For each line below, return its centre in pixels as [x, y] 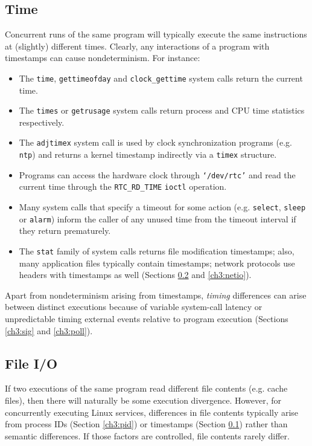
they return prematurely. [65, 231]
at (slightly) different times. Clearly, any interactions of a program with [137, 46]
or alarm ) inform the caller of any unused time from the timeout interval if [158, 218]
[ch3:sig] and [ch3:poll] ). [49, 330]
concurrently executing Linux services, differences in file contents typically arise [152, 412]
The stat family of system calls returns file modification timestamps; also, [157, 251]
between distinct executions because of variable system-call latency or [134, 307]
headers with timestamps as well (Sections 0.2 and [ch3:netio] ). [135, 275]
